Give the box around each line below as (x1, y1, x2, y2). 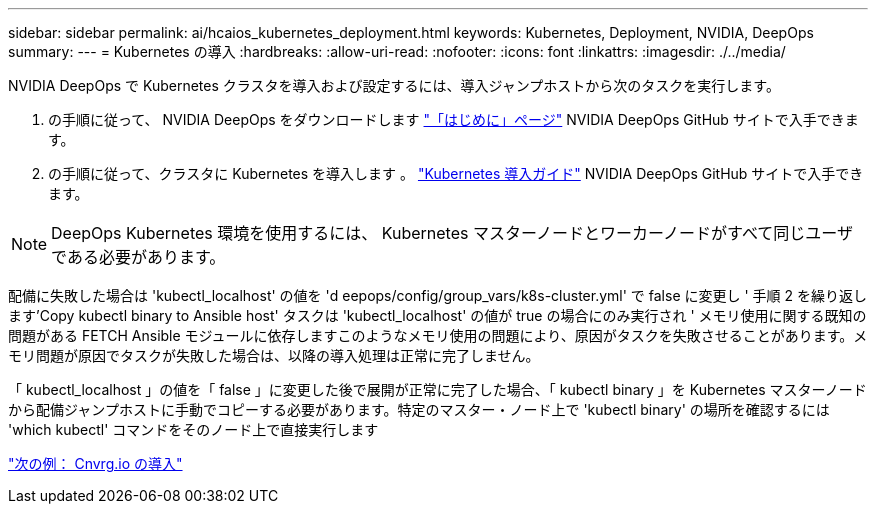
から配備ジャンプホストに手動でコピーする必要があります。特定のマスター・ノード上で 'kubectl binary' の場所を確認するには (8, 401, 830, 418)
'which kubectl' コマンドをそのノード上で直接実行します (8, 421, 379, 438)
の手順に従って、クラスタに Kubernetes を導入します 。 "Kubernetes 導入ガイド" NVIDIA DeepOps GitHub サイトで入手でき (48, 165, 864, 182)
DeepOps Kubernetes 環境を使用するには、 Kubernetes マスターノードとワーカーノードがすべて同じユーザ (51, 223, 853, 243)
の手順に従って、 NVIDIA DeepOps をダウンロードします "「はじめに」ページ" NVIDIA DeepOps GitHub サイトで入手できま (48, 111, 859, 128)
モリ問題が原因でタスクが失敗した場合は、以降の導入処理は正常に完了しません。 (8, 347, 540, 364)
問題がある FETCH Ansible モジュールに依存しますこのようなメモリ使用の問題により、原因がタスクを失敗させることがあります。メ (8, 327, 868, 344)
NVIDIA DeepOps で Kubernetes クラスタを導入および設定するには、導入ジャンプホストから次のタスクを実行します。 (8, 77, 780, 94)
